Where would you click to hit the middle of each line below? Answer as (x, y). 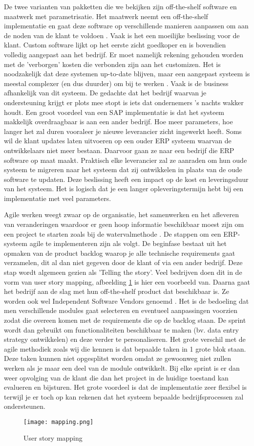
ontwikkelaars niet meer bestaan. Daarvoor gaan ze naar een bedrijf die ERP (119, 150)
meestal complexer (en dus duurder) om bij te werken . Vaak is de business (116, 83)
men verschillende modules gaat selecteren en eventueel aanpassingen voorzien (121, 310)
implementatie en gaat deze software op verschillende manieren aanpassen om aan (126, 26)
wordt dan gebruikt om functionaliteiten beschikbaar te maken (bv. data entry (121, 329)
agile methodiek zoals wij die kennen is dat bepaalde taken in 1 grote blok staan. (125, 348)
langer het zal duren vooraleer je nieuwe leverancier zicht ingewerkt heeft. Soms (123, 131)
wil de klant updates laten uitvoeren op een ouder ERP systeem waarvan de (118, 141)
